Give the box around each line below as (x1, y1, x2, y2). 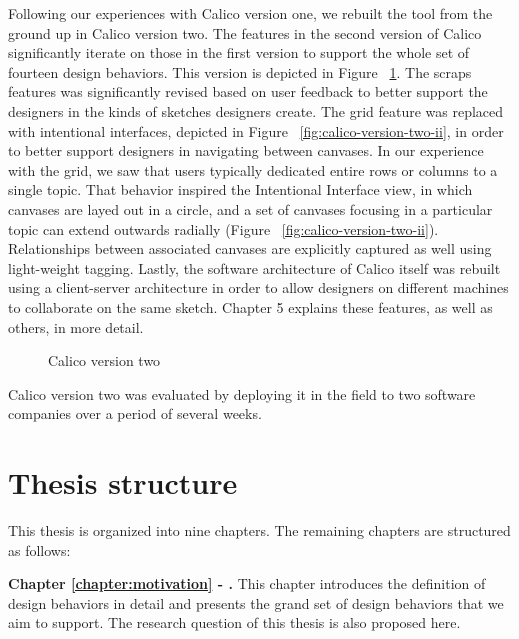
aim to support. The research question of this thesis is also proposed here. (8, 612, 461, 633)
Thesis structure (8, 462, 238, 503)
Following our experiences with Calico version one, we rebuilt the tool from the (8, 3, 493, 23)
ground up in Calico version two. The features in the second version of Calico (8, 22, 482, 43)
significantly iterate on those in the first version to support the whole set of (8, 42, 470, 63)
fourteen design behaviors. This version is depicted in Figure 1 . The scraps (8, 61, 472, 82)
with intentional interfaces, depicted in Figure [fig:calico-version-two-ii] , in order (8, 120, 504, 141)
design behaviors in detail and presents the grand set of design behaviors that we (8, 592, 504, 613)
